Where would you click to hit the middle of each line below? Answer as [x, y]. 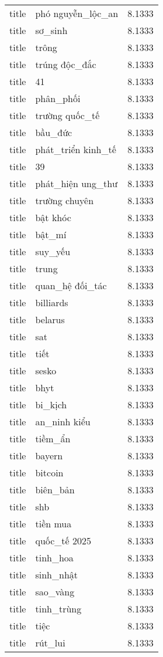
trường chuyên [65, 200]
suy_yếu [53, 251]
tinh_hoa [54, 558]
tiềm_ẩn [53, 438]
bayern [49, 456]
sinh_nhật [57, 575]
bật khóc [53, 217]
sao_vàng [55, 592]
